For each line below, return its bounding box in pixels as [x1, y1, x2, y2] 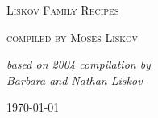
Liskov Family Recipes [6, 2, 119, 18]
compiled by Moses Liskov [6, 28, 139, 45]
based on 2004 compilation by [6, 56, 151, 73]
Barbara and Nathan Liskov [6, 71, 143, 88]
